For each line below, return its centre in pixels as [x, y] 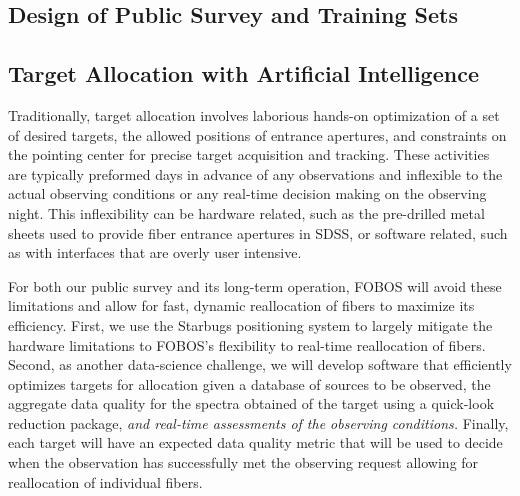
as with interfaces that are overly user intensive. [155, 252]
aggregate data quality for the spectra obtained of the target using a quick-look [251, 403]
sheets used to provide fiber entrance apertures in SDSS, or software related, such [258, 232]
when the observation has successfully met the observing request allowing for [243, 462]
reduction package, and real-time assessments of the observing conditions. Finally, [258, 422]
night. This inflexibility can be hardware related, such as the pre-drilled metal [246, 212]
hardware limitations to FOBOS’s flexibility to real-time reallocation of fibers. [247, 344]
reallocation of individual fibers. [105, 481]
